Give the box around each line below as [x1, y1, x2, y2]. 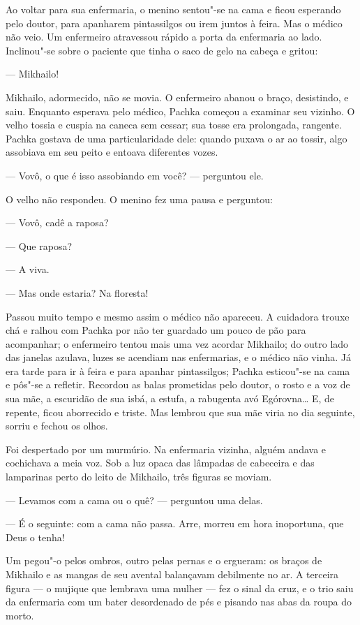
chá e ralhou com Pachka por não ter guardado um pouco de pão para [6, 323, 306, 337]
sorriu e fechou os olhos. [6, 418, 108, 433]
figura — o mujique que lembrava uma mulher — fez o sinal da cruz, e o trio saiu [6, 580, 354, 595]
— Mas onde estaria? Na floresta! [6, 285, 149, 300]
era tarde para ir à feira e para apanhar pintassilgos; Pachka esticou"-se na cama [6, 363, 350, 378]
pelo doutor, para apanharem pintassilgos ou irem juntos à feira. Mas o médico [6, 15, 343, 30]
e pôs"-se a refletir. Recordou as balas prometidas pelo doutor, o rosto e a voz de [6, 377, 350, 392]
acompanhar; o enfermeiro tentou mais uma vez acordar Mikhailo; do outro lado [6, 336, 349, 351]
